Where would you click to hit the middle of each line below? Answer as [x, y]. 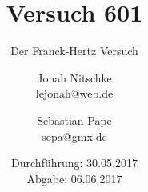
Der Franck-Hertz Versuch [74, 51]
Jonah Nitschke [74, 77]
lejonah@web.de [74, 93]
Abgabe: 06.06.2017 [74, 178]
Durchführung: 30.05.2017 [74, 163]
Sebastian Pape [74, 120]
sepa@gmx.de [74, 136]
